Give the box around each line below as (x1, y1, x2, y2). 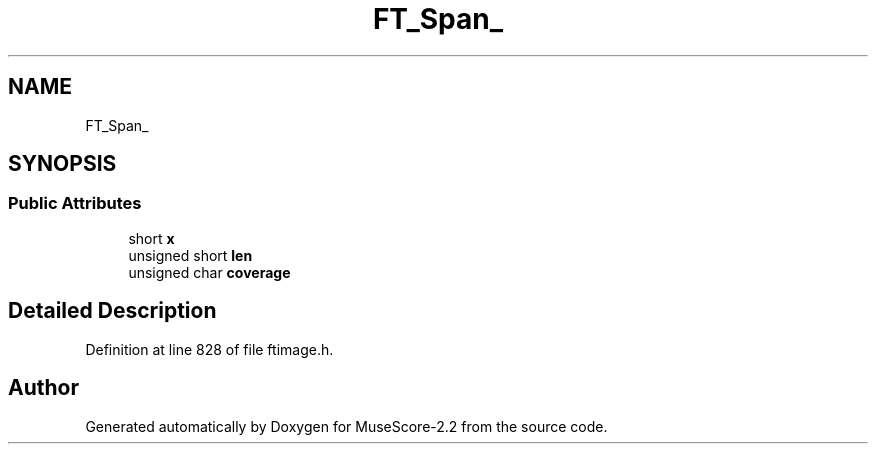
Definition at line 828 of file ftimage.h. (85, 340, 334, 358)
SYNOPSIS (8, 151, 117, 177)
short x (128, 229, 175, 247)
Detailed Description (8, 298, 217, 324)
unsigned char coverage (128, 263, 291, 281)
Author (8, 375, 79, 401)
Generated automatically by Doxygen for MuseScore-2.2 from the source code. (85, 417, 608, 435)
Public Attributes (8, 193, 142, 214)
